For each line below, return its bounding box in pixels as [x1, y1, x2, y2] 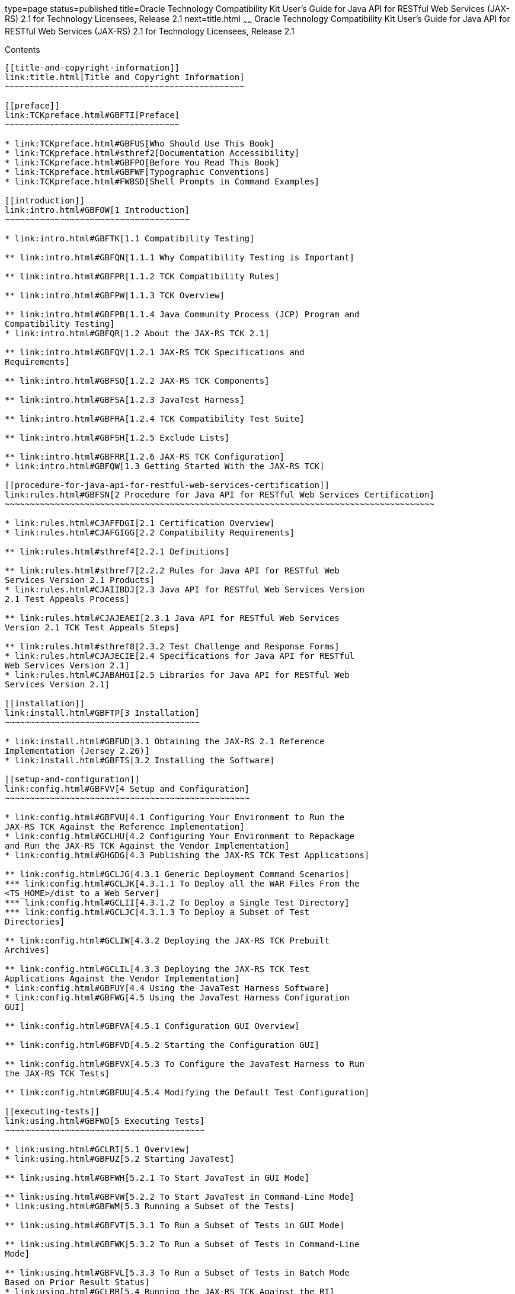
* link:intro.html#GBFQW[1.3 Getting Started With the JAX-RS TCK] [5, 461, 325, 471]
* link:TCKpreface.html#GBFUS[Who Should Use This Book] [5, 138, 275, 148]
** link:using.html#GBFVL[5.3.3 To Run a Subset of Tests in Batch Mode [5, 1267, 350, 1277]
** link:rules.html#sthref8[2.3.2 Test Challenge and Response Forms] [5, 641, 340, 651]
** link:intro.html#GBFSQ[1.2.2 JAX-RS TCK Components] [5, 375, 270, 385]
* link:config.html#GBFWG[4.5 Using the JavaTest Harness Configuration [5, 992, 350, 1002]
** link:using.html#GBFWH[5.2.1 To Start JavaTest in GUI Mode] [5, 1172, 310, 1183]
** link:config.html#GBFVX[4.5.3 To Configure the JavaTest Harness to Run [5, 1059, 364, 1069]
